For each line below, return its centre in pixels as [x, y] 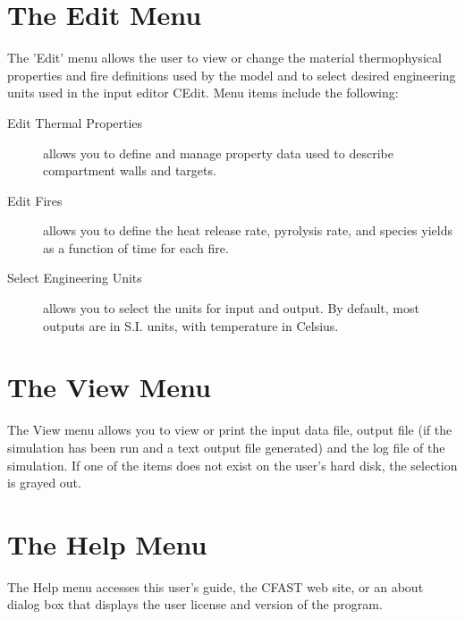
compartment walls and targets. [130, 170]
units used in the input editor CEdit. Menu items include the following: [203, 93]
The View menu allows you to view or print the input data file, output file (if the [230, 430]
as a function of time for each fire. [136, 247]
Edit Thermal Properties [75, 122]
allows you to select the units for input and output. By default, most [231, 308]
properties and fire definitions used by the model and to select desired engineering [232, 75]
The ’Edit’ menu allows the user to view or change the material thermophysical [224, 58]
